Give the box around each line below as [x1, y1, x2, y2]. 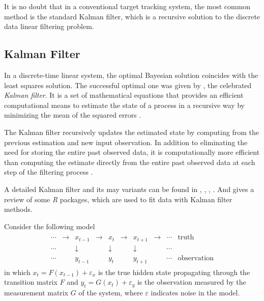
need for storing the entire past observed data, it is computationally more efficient [4, 147, 260, 157]
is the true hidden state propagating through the [98, 266, 250, 277]
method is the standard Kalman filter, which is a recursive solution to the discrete [4, 11, 260, 21]
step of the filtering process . [4, 167, 93, 177]
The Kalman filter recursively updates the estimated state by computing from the [4, 126, 259, 137]
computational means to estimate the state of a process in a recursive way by [4, 99, 245, 110]
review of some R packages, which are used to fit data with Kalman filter [4, 194, 232, 204]
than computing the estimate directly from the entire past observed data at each [4, 156, 255, 167]
